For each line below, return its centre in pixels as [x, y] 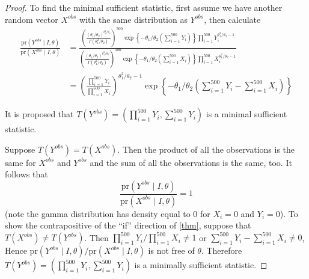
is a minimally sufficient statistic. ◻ [201, 265]
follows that [26, 174]
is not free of [171, 250]
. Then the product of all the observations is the [206, 149]
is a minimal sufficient [246, 114]
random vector [32, 19]
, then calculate [232, 19]
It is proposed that [39, 114]
